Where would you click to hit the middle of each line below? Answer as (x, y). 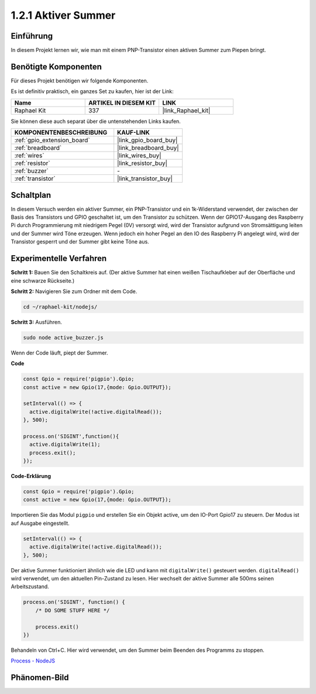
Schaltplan (31, 195)
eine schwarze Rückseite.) (43, 280)
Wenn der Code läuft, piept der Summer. (59, 353)
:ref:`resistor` (32, 163)
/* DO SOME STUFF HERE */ (73, 610)
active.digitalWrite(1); (65, 444)
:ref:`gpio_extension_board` (52, 140)
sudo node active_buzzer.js (63, 337)
